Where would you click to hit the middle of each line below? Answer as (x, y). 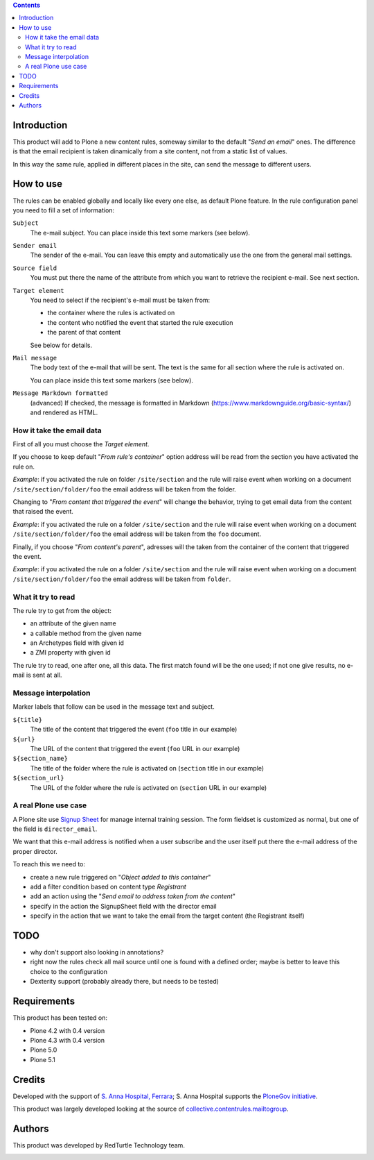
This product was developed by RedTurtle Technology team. (99, 1145)
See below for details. (61, 345)
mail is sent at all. (37, 675)
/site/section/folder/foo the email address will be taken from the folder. (125, 489)
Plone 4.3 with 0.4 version (68, 1040)
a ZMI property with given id (70, 653)
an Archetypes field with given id (77, 643)
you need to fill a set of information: (63, 210)
